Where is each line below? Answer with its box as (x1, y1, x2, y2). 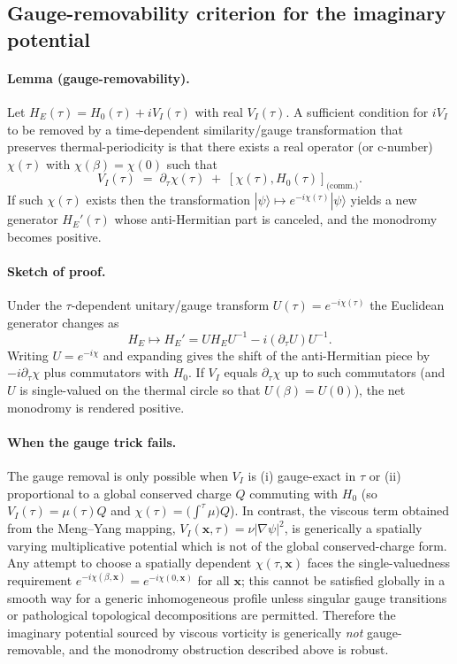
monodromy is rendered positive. (7, 398, 185, 416)
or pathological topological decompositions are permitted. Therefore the (7, 606, 396, 624)
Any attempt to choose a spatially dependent (7, 553, 252, 572)
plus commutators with (43, 363, 170, 382)
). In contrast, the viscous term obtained (230, 501, 450, 520)
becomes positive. (7, 227, 102, 245)
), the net (354, 381, 406, 398)
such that (166, 154, 217, 173)
